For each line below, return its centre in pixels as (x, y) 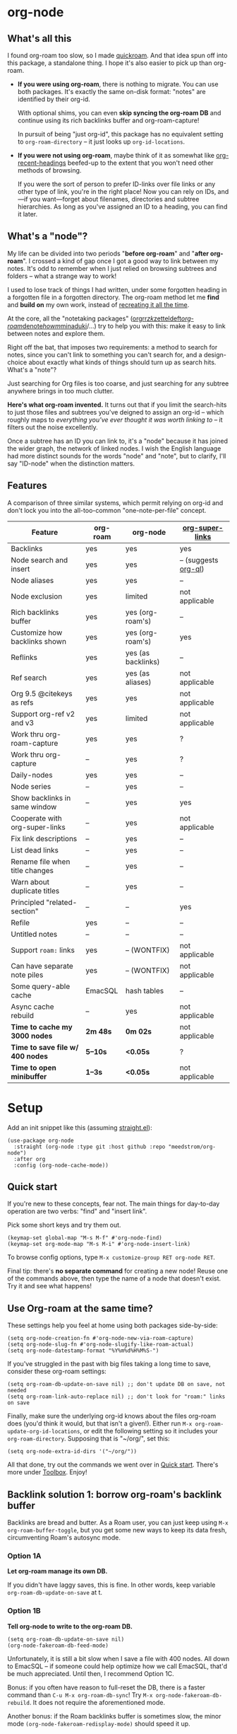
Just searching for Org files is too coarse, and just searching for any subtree (118, 383)
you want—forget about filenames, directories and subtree (114, 199)
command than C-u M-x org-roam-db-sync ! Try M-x (80, 1694)
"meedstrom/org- (192, 1147)
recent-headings (42, 163)
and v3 (22, 722)
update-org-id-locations (44, 1432)
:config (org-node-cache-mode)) (61, 1165)
